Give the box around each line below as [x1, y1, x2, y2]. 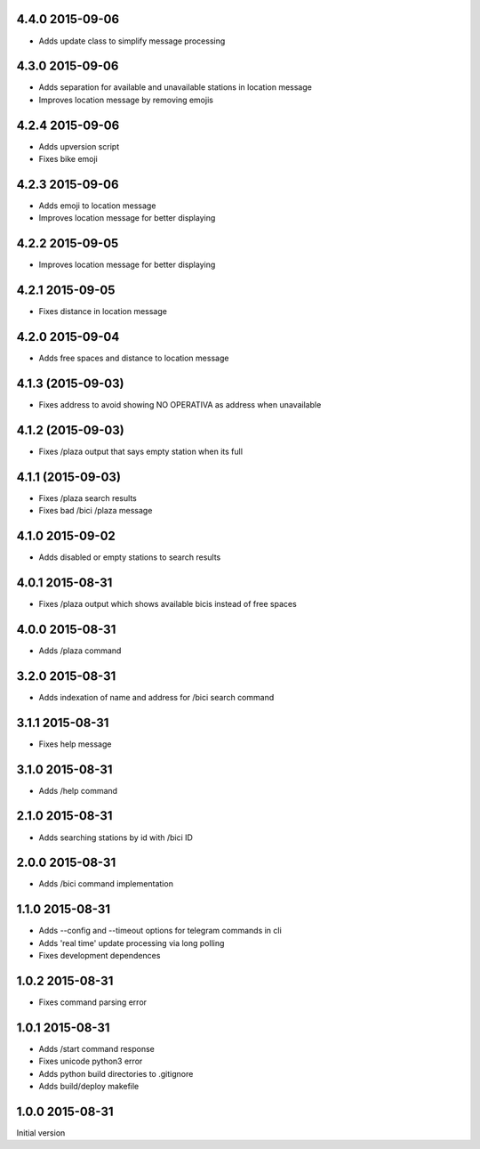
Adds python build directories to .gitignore [38, 1068, 194, 1079]
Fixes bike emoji [38, 154, 98, 165]
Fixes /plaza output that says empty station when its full [38, 446, 244, 457]
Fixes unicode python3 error [38, 1056, 143, 1067]
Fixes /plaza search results [38, 492, 137, 503]
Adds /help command [38, 785, 118, 796]
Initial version [16, 1128, 66, 1138]
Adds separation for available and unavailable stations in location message [38, 82, 313, 93]
